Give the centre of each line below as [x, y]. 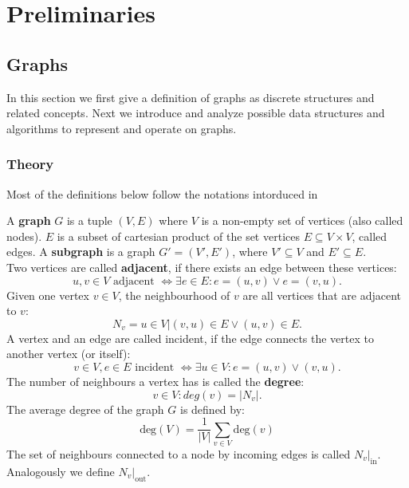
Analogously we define [61, 471]
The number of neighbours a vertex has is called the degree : [155, 381]
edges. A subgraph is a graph [81, 252]
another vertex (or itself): [69, 354]
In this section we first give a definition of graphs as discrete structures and [191, 97]
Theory [30, 164]
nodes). [24, 236]
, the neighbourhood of [174, 295]
